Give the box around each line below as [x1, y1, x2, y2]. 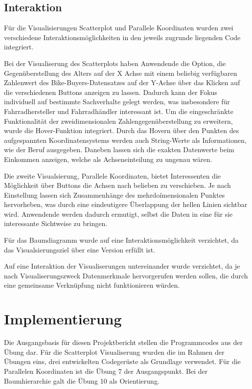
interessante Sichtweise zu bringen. [4, 218, 108, 229]
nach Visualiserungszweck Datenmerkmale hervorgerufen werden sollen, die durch [4, 270, 248, 280]
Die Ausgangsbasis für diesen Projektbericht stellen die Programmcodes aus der [4, 337, 243, 347]
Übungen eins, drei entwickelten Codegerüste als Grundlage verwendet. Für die [4, 356, 241, 366]
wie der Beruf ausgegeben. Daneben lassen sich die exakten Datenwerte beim [4, 144, 234, 155]
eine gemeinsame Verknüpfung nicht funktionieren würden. [4, 280, 180, 290]
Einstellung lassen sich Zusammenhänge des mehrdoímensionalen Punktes [4, 189, 225, 200]
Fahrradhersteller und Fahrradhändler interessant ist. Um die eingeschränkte [4, 106, 234, 116]
